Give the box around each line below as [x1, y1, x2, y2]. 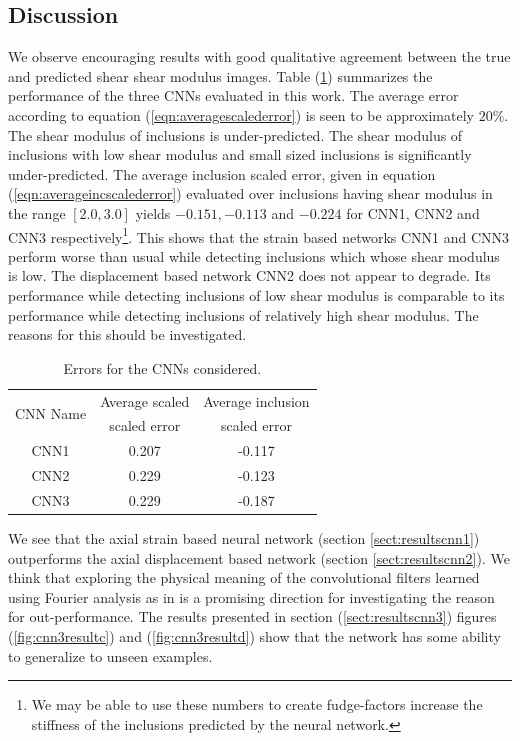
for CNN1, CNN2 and [346, 202, 480, 223]
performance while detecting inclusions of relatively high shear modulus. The [8, 304, 479, 325]
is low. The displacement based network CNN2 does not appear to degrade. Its [8, 265, 491, 286]
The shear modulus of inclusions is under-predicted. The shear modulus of [8, 124, 463, 145]
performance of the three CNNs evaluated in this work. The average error [8, 85, 459, 106]
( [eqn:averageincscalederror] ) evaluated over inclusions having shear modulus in [8, 183, 493, 204]
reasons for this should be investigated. [8, 324, 247, 345]
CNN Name [15, 403, 87, 424]
